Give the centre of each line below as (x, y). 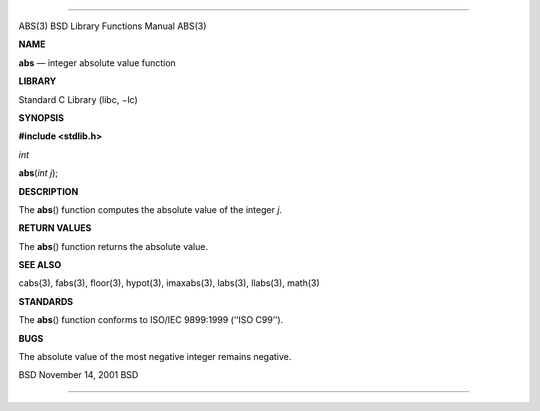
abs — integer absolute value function (97, 62)
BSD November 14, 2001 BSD (78, 375)
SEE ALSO (40, 265)
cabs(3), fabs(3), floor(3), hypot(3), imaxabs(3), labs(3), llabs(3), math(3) (169, 283)
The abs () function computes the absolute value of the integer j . (150, 209)
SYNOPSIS (41, 117)
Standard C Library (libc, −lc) (78, 99)
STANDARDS (46, 301)
